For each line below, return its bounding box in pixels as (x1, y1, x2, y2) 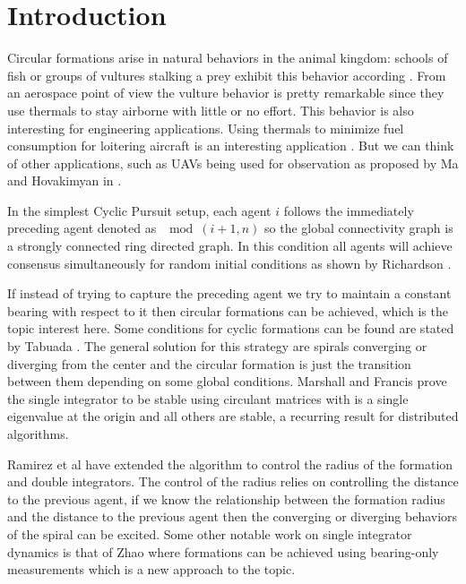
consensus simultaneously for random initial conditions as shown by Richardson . (7, 253, 452, 272)
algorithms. (7, 425, 69, 442)
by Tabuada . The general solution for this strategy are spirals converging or (7, 337, 427, 356)
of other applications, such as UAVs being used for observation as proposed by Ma (7, 153, 459, 172)
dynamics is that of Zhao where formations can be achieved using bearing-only (7, 542, 439, 561)
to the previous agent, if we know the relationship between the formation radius (7, 489, 445, 508)
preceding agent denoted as (7, 219, 157, 237)
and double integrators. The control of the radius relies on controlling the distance (7, 472, 459, 491)
